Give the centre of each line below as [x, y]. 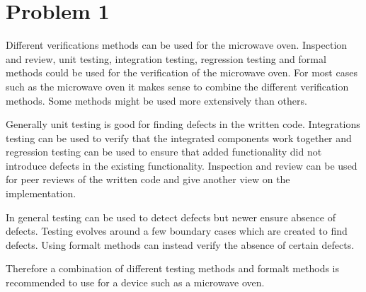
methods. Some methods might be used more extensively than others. [156, 100]
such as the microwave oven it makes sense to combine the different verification [177, 86]
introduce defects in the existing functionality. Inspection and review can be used [182, 165]
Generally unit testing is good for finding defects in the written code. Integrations [183, 124]
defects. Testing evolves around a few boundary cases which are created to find [177, 231]
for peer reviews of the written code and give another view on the [148, 179]
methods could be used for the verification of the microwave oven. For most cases [182, 72]
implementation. [41, 193]
